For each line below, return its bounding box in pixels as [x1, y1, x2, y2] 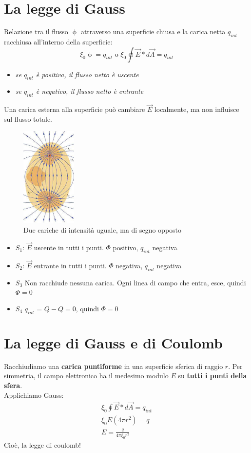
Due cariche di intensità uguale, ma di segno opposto [23, 225, 182, 235]
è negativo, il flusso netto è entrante [36, 86, 144, 96]
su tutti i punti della [178, 370, 247, 381]
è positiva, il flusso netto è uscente [36, 69, 139, 79]
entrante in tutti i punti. [34, 260, 107, 270]
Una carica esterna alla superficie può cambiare [4, 104, 145, 114]
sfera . [4, 380, 22, 390]
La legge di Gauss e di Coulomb [4, 332, 223, 352]
